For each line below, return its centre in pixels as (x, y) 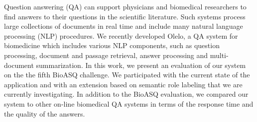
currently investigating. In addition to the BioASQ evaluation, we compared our (126, 94)
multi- (219, 55)
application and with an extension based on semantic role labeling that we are (123, 84)
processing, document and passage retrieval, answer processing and (106, 55)
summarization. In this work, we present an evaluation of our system (141, 65)
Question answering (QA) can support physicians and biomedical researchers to (125, 6)
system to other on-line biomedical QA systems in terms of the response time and (129, 103)
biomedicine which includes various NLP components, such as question (112, 45)
